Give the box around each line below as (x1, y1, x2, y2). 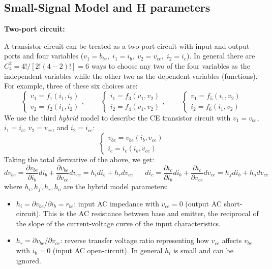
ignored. (16, 255, 41, 265)
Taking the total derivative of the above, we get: (4, 154, 155, 164)
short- (224, 198, 243, 208)
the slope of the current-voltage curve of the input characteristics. (16, 218, 221, 228)
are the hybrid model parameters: (63, 181, 168, 192)
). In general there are (186, 50, 255, 61)
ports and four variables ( (4, 50, 84, 61)
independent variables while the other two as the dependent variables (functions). (4, 70, 258, 81)
